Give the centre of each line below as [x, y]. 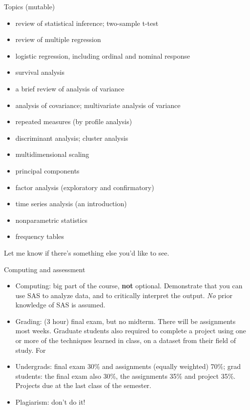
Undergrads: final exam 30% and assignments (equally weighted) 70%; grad [128, 366]
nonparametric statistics [52, 220]
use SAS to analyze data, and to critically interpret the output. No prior [124, 295]
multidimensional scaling [52, 154]
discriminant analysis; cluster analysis [72, 138]
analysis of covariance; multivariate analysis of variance [98, 105]
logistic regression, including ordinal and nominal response [103, 55]
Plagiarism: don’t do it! [50, 402]
